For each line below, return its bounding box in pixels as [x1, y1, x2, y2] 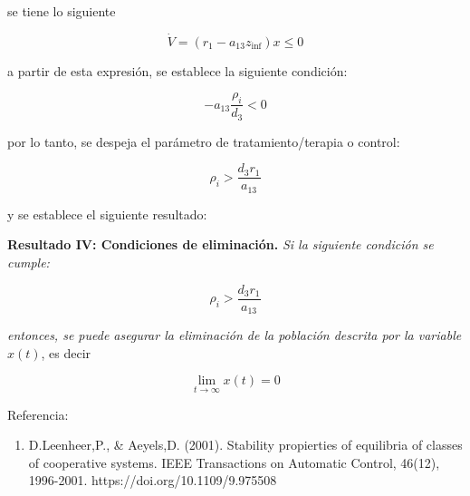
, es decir [41, 343, 91, 362]
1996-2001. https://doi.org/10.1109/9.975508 [28, 471, 277, 490]
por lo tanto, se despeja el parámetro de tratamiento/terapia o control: [7, 131, 400, 151]
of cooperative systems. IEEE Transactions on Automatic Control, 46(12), [28, 452, 440, 472]
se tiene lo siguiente [7, 2, 116, 20]
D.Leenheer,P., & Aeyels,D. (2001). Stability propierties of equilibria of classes [28, 435, 463, 454]
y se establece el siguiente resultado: [7, 204, 207, 223]
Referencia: [7, 404, 69, 423]
